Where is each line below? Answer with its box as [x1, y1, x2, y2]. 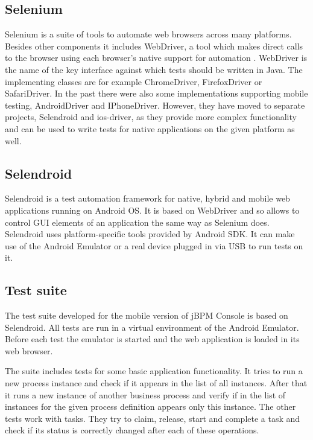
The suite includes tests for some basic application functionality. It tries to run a [5, 365, 303, 377]
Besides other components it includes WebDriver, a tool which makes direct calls [5, 39, 303, 52]
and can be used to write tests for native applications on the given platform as [5, 122, 295, 135]
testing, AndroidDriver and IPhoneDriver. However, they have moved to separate [5, 98, 305, 111]
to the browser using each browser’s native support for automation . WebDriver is [5, 51, 308, 64]
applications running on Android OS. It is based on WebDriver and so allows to [5, 203, 300, 216]
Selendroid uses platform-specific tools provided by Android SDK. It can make [5, 228, 295, 240]
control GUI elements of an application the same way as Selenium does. [5, 215, 270, 228]
